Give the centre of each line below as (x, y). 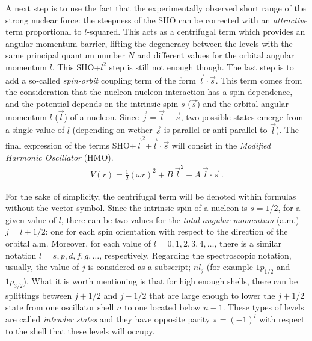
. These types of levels (263, 307)
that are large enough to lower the (212, 295)
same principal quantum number (65, 55)
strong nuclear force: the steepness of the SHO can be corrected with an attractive (157, 20)
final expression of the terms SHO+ (71, 145)
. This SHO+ (76, 66)
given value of (31, 219)
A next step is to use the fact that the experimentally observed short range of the (156, 8)
